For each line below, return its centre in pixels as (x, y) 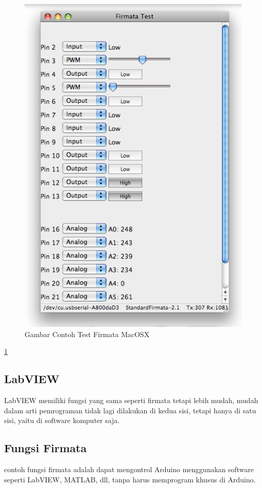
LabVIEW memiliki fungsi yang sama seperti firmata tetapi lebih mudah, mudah (131, 400)
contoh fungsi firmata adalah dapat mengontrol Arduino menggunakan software (129, 469)
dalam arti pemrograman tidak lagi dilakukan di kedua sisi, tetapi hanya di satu (130, 410)
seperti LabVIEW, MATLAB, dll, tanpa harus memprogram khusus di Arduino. (130, 479)
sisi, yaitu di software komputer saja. (62, 420)
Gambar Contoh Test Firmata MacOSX (87, 334)
